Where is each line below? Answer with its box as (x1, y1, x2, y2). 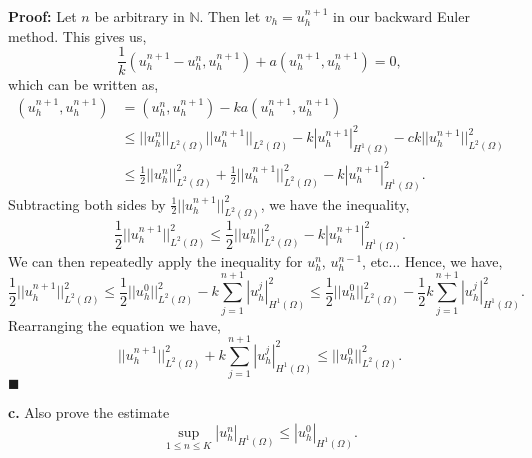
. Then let (199, 6, 261, 26)
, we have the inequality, (260, 193, 410, 214)
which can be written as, (8, 74, 159, 95)
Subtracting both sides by (8, 193, 166, 214)
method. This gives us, (8, 25, 147, 46)
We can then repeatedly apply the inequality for (8, 250, 303, 271)
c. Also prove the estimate (8, 402, 170, 423)
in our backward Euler (333, 6, 470, 26)
